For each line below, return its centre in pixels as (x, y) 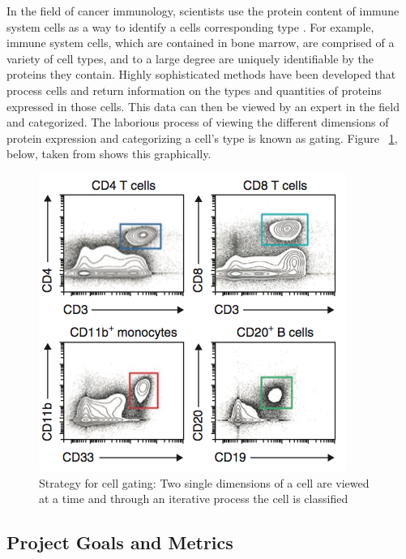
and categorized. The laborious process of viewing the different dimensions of (198, 122)
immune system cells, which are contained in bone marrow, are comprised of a (201, 43)
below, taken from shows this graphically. (109, 154)
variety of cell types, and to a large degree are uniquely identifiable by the (190, 58)
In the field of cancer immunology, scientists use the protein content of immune (203, 11)
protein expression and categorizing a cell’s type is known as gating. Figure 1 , (202, 138)
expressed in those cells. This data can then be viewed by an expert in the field (203, 106)
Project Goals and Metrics (120, 542)
